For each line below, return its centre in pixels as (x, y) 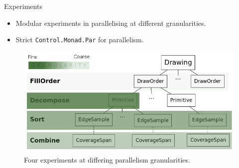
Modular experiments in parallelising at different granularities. (111, 23)
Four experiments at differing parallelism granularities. (107, 160)
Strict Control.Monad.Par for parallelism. (80, 40)
